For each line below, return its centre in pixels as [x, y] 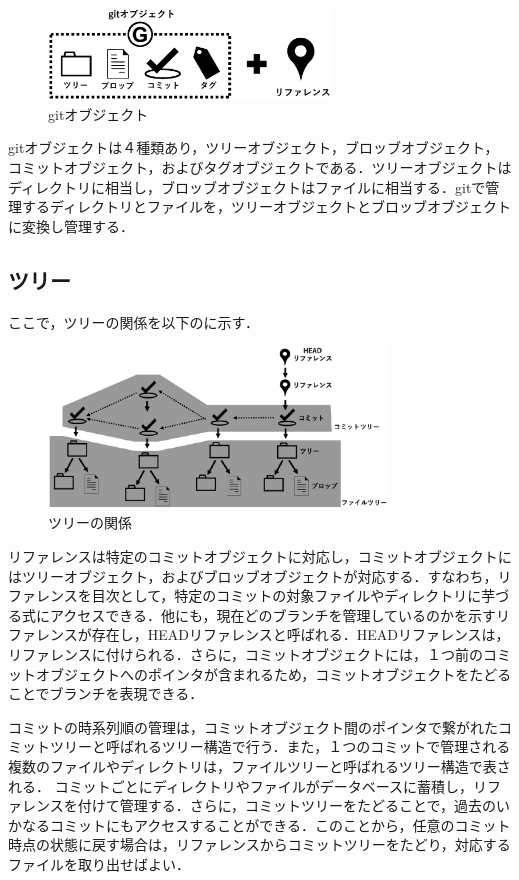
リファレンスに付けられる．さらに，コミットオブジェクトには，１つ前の [246, 654]
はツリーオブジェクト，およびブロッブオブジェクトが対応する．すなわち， [253, 575]
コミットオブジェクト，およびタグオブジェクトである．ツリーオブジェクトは [260, 166]
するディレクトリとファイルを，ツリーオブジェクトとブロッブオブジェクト [266, 206]
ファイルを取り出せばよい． [99, 863]
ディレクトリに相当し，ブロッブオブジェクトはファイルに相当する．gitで [247, 186]
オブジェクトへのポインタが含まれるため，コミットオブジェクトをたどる [273, 673]
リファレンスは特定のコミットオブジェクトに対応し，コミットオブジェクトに [260, 556]
